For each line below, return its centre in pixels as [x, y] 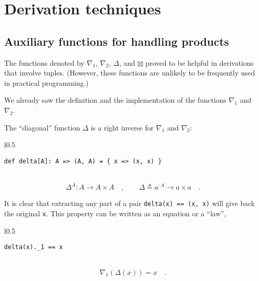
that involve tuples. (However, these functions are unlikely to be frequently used [130, 73]
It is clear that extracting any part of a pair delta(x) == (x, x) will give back [129, 203]
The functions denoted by [44, 62]
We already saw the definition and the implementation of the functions [115, 100]
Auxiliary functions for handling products [117, 41]
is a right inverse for [122, 127]
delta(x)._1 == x [34, 247]
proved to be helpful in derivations [200, 62]
